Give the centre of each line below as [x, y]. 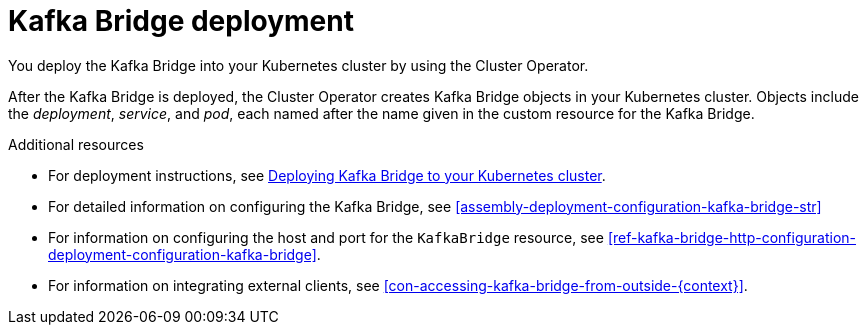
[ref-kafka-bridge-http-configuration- [732, 237]
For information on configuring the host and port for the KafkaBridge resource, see [326, 237]
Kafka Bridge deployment [181, 21]
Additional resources [76, 144]
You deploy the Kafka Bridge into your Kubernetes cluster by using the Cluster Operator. [298, 65]
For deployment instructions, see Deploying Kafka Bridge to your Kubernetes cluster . [327, 175]
